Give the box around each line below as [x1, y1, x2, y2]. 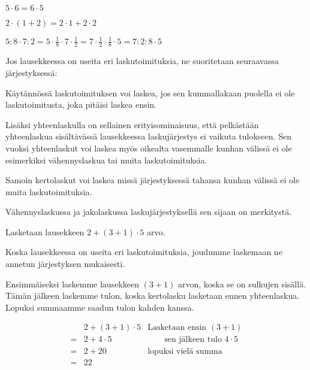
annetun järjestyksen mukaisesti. [5, 257, 125, 270]
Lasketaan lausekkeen [5, 225, 85, 238]
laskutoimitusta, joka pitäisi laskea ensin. [5, 98, 157, 111]
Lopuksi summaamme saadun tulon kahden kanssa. [5, 301, 194, 313]
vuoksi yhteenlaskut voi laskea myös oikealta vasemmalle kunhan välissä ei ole [5, 141, 292, 154]
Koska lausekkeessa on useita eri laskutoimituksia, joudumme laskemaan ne [5, 245, 282, 258]
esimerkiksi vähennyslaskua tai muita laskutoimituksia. [5, 153, 207, 166]
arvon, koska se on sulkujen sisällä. [177, 277, 306, 290]
